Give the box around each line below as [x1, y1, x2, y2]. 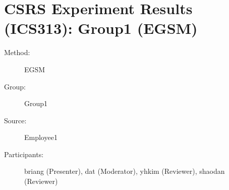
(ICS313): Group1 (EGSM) [4, 18, 198, 38]
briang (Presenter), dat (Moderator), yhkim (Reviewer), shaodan [24, 166, 225, 176]
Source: [4, 115, 27, 125]
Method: [4, 47, 30, 58]
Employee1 [24, 132, 58, 142]
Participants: [4, 149, 44, 159]
